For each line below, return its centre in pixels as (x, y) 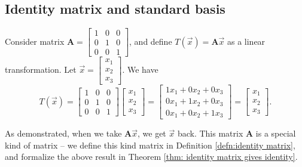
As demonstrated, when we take (63, 133)
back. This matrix (210, 133)
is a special (276, 133)
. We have (140, 69)
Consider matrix (35, 41)
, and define (151, 41)
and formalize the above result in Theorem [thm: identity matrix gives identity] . (151, 157)
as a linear (246, 41)
